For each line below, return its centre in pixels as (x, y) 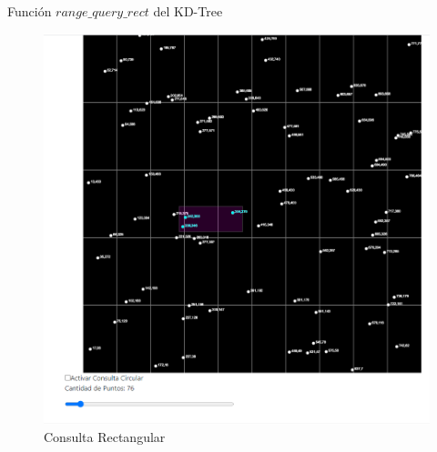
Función (30, 11)
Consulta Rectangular (105, 437)
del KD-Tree (188, 11)
